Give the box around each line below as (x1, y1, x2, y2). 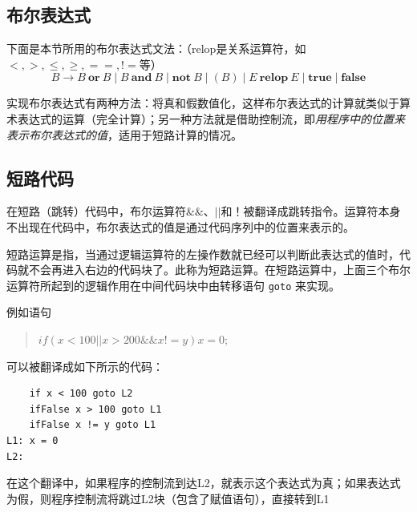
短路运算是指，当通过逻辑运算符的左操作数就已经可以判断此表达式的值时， (6, 245, 399, 262)
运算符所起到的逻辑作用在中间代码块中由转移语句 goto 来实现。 (6, 276, 340, 293)
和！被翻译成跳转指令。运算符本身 (221, 203, 401, 220)
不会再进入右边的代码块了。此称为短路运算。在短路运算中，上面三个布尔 (28, 261, 411, 278)
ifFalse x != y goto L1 (29, 419, 156, 431)
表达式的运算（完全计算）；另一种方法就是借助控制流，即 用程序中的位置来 (17, 110, 405, 127)
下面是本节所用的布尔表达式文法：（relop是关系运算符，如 (6, 40, 306, 57)
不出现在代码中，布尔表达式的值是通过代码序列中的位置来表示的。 (6, 218, 354, 235)
